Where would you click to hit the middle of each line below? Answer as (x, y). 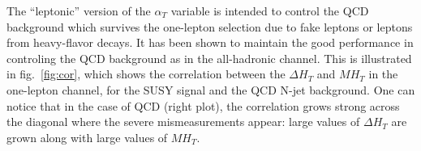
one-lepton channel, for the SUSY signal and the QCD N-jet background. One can (211, 89)
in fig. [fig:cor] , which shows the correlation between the (146, 74)
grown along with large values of (87, 137)
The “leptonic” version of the (79, 10)
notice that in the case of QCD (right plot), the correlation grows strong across (203, 105)
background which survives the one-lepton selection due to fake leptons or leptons (210, 26)
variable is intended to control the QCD (270, 10)
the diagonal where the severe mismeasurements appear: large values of (183, 122)
